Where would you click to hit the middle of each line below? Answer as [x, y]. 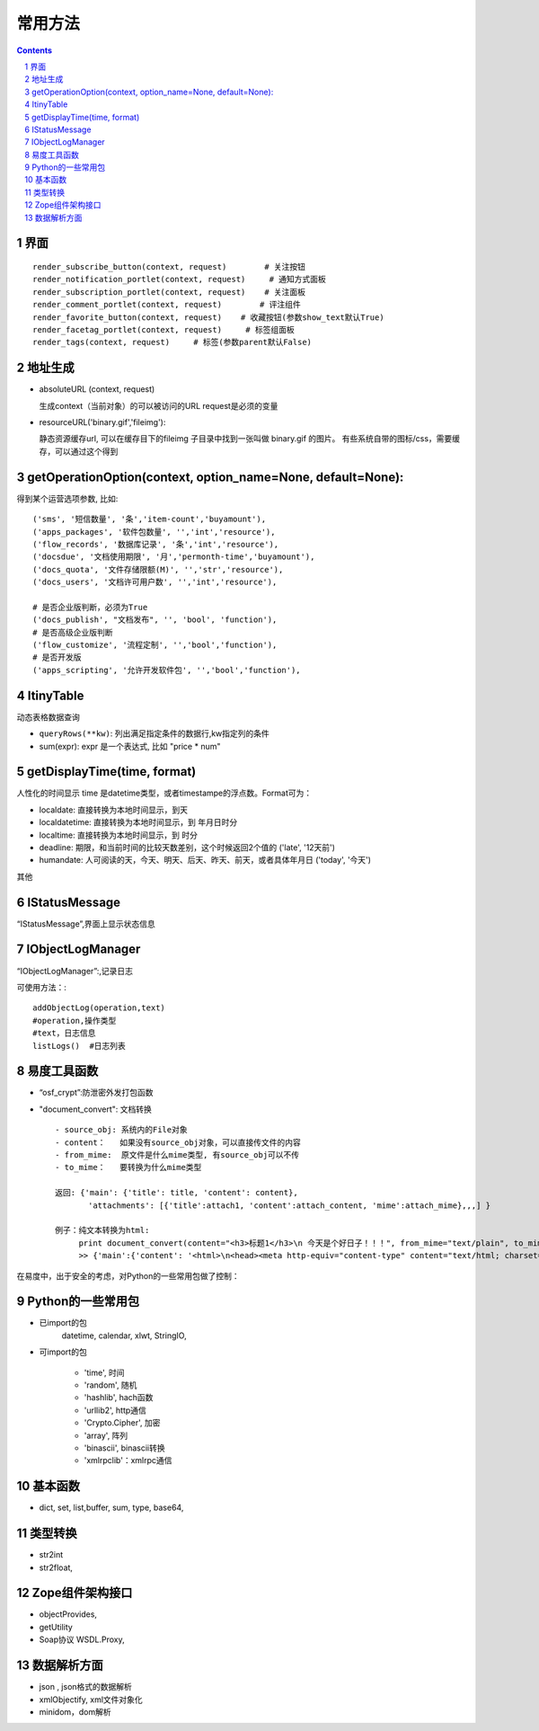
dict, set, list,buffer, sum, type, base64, [111, 1508]
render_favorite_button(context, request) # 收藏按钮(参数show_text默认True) [209, 317]
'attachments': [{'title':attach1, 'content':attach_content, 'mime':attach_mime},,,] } [290, 1205]
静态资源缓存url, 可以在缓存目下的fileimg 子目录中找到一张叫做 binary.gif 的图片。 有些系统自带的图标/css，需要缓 [250, 439]
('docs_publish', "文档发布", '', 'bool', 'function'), [155, 620]
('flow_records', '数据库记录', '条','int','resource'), [156, 544]
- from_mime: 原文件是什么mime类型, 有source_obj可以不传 [177, 1155]
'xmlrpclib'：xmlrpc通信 [128, 1460]
